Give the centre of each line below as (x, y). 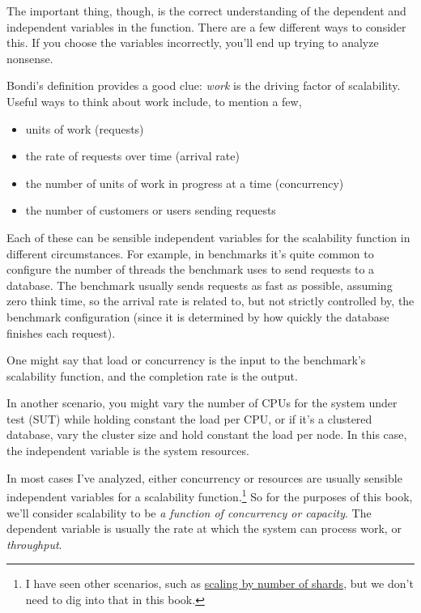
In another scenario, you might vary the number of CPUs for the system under (202, 403)
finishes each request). (61, 332)
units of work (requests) (85, 128)
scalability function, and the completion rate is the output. (152, 375)
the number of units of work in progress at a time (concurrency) (185, 183)
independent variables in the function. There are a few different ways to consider (206, 26)
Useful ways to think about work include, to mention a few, (154, 101)
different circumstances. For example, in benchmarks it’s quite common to (190, 253)
